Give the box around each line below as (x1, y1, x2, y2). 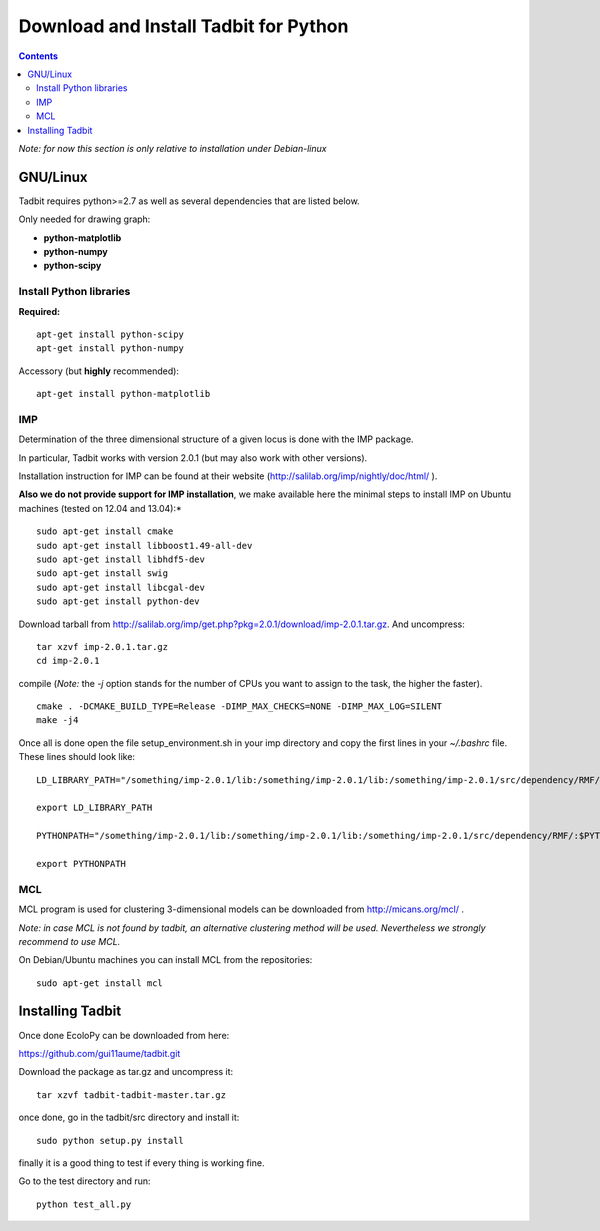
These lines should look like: (18, 751, 135, 763)
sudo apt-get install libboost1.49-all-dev (36, 540, 253, 551)
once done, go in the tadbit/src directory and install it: (18, 1111, 240, 1124)
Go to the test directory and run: (18, 1175, 151, 1187)
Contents (18, 50, 59, 62)
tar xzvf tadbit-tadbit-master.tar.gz (36, 1089, 227, 1100)
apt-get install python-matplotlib (36, 388, 211, 400)
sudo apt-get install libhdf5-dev (36, 553, 205, 565)
